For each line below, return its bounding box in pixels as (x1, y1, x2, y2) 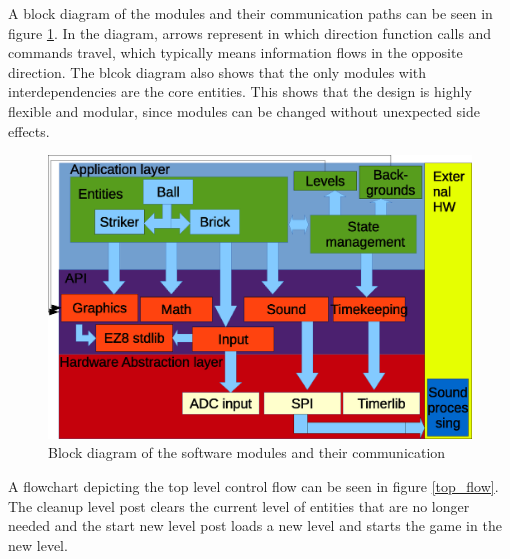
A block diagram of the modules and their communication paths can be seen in (8, 3, 493, 23)
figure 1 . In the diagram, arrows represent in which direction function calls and (8, 22, 492, 43)
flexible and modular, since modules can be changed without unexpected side (8, 100, 481, 121)
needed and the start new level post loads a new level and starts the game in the (8, 515, 502, 536)
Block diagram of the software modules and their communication (48, 442, 446, 463)
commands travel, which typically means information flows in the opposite (8, 42, 463, 63)
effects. (8, 120, 50, 141)
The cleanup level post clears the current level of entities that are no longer (8, 495, 470, 516)
